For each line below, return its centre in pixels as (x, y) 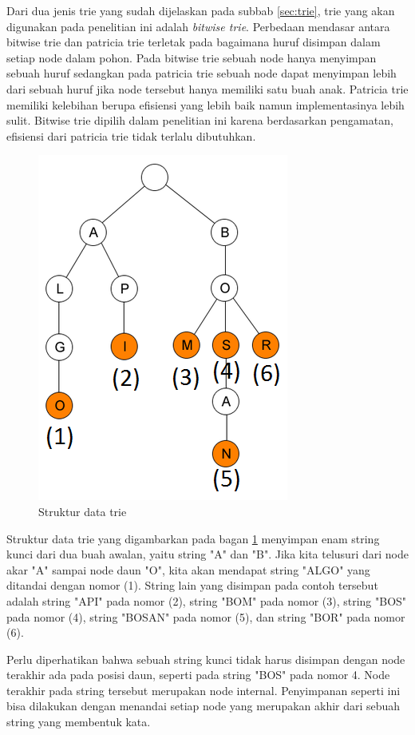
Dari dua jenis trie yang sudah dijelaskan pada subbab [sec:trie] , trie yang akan (201, 10)
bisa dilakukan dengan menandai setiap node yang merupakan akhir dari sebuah (204, 706)
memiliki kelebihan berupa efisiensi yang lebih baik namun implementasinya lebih (206, 104)
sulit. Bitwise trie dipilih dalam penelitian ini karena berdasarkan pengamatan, (200, 120)
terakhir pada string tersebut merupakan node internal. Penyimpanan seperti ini (204, 690)
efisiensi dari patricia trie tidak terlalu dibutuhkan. (131, 135)
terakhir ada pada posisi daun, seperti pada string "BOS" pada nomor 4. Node (198, 675)
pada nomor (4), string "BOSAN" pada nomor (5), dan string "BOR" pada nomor (206, 616)
